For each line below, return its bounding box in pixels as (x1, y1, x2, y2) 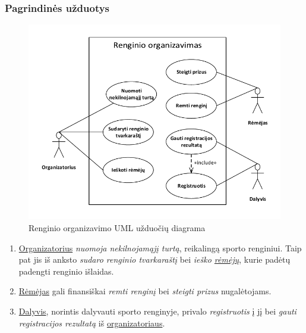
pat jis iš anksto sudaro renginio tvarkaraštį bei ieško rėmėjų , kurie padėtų (18, 253, 291, 266)
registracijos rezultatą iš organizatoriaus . (18, 316, 165, 329)
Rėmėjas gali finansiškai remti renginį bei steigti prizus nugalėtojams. (18, 285, 272, 297)
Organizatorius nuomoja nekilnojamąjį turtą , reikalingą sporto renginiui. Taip (18, 241, 302, 254)
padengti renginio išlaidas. (18, 264, 114, 277)
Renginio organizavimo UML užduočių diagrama (29, 222, 206, 234)
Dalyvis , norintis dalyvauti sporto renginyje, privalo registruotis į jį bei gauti (18, 304, 296, 317)
